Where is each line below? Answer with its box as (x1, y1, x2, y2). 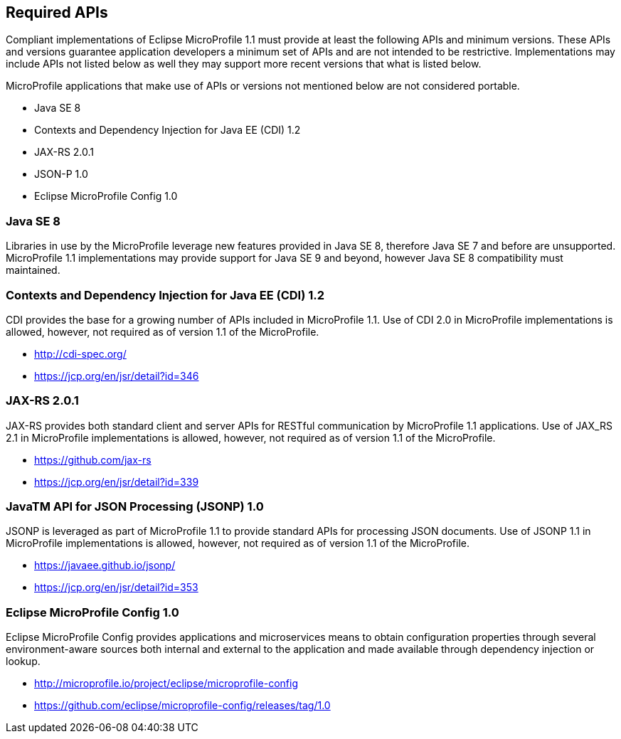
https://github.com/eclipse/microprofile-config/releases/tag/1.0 (34, 699, 331, 712)
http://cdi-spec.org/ (34, 347, 127, 360)
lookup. (6, 655, 41, 668)
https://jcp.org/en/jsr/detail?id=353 (34, 581, 198, 594)
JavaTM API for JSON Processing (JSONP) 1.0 (6, 499, 264, 514)
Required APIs (6, 4, 108, 21)
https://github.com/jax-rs (34, 453, 152, 466)
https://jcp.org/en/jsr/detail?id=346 (34, 369, 199, 382)
